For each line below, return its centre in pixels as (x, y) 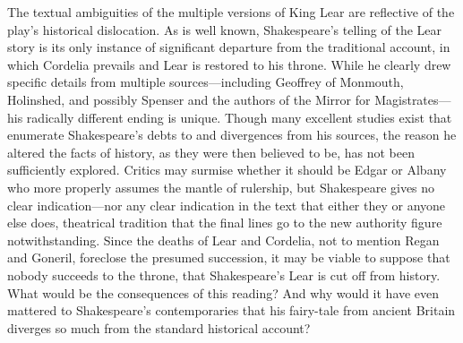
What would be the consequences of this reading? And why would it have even (223, 292)
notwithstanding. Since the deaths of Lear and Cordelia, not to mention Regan (223, 240)
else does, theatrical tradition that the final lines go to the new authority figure (225, 223)
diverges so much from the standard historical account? (159, 327)
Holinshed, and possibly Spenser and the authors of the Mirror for (189, 99)
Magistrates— (413, 99)
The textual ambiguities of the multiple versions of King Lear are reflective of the (231, 12)
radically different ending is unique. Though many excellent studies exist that (239, 117)
